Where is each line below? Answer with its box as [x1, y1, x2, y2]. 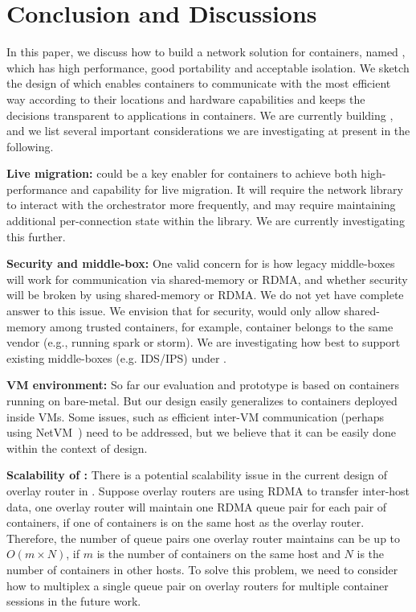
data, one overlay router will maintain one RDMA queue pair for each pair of [6, 498, 387, 515]
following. [6, 138, 54, 154]
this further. [6, 228, 66, 244]
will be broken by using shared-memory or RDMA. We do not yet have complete [6, 286, 404, 303]
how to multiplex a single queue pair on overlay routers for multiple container [6, 577, 389, 594]
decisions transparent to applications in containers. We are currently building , [6, 106, 394, 123]
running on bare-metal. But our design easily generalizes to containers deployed [6, 392, 398, 409]
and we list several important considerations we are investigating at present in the [6, 122, 410, 139]
